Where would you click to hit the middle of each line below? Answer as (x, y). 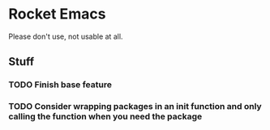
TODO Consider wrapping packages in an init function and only (135, 107)
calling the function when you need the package (105, 116)
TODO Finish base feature (60, 85)
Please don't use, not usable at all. (66, 36)
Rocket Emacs (57, 14)
